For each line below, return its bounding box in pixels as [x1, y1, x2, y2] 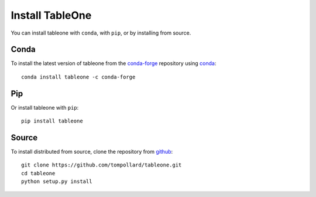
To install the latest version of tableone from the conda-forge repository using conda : [11, 60, 217, 67]
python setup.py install [21, 178, 92, 185]
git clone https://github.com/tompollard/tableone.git [21, 162, 182, 168]
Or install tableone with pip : [11, 104, 79, 111]
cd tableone [21, 170, 56, 176]
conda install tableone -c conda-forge [21, 73, 136, 80]
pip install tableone [21, 118, 83, 124]
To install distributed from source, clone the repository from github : [11, 148, 173, 155]
